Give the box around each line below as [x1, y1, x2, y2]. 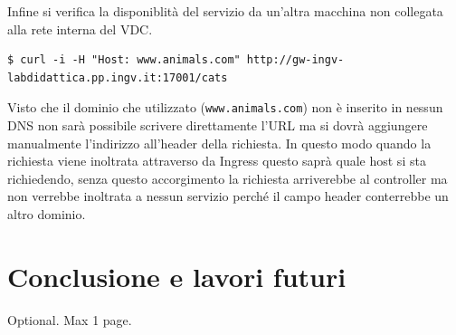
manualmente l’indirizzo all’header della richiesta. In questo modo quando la [7, 133, 432, 152]
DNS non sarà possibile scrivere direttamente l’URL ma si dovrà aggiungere [7, 116, 428, 135]
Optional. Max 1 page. [7, 310, 132, 329]
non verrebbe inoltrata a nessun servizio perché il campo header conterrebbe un [7, 187, 449, 206]
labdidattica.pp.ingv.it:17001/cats [7, 71, 228, 84]
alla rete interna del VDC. [7, 19, 153, 38]
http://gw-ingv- [246, 53, 345, 67]
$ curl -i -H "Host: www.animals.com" [7, 53, 241, 67]
